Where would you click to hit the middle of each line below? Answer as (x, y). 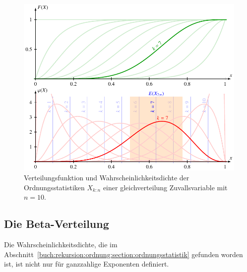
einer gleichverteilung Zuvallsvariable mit (165, 187)
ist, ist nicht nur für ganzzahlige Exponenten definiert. (87, 264)
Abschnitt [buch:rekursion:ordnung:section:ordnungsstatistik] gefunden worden (123, 254)
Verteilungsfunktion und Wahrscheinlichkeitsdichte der (107, 178)
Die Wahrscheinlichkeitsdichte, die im (61, 245)
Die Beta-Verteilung (57, 224)
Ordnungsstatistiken (54, 187)
